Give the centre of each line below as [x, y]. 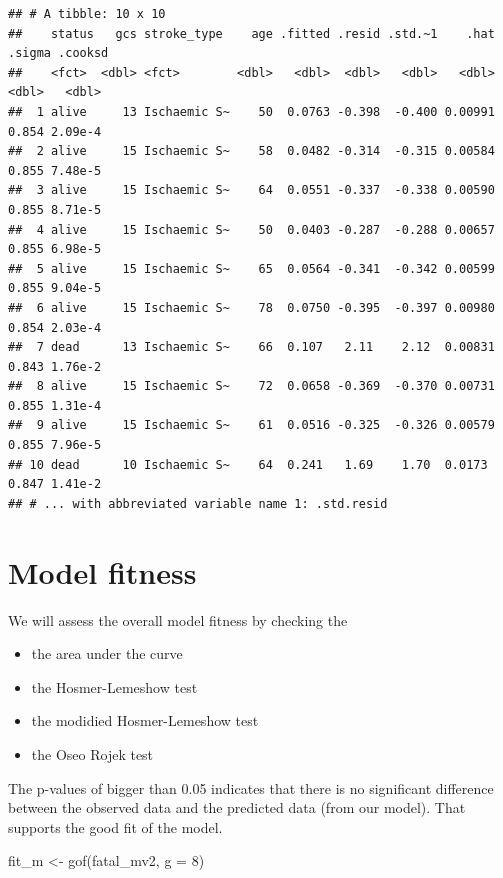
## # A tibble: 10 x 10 [87, 14]
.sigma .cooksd [58, 53]
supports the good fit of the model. [115, 826]
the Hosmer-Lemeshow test [114, 686]
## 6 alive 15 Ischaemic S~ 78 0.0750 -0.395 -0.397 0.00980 [251, 307]
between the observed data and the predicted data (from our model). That [237, 807]
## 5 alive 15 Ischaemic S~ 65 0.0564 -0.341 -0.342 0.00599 [251, 268]
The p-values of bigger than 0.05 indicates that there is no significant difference [251, 787]
